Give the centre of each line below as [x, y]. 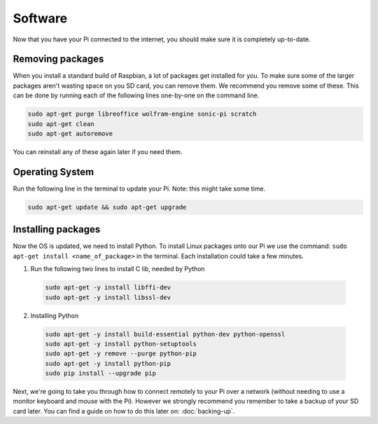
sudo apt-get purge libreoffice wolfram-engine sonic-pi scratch [142, 114]
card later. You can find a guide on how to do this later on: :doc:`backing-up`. [124, 411]
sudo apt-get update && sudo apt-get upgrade [107, 207]
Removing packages [58, 59]
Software [40, 18]
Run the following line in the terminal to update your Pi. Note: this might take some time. [139, 189]
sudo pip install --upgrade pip [101, 374]
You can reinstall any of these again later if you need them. [98, 151]
